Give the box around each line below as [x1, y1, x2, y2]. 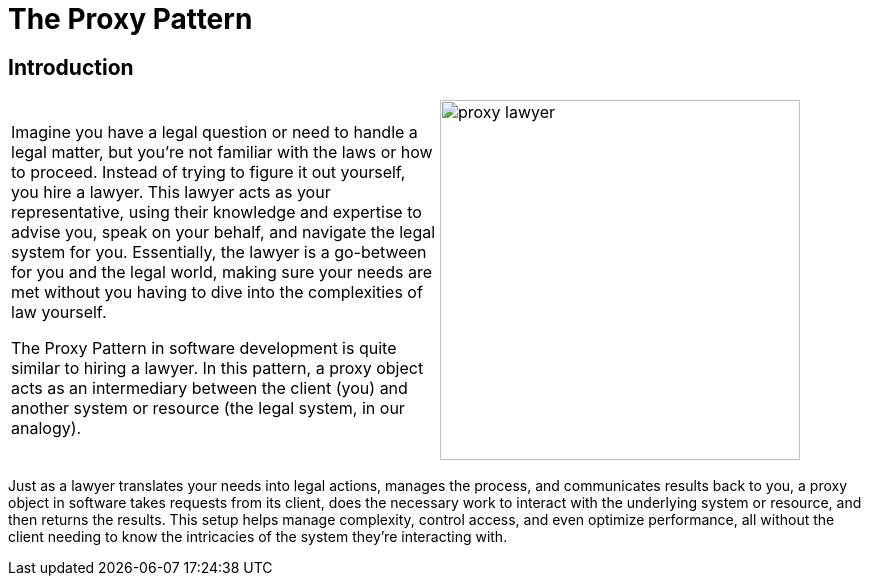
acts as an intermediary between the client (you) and [11, 378, 408, 399]
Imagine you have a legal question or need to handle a [11, 122, 418, 143]
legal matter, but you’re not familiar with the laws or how [11, 142, 433, 163]
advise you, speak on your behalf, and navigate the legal [11, 222, 436, 243]
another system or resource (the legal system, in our [11, 398, 405, 419]
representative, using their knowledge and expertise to [11, 202, 422, 223]
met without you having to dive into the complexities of [11, 282, 423, 303]
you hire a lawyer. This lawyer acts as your [11, 182, 331, 203]
